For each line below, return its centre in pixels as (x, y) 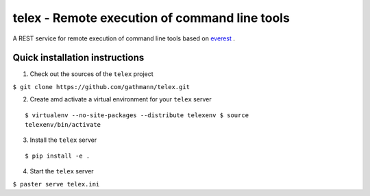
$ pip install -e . (58, 156)
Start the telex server (62, 171)
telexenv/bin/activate (63, 125)
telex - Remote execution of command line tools (151, 18)
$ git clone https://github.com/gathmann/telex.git (101, 87)
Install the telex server (63, 140)
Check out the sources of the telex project (91, 74)
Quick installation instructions (78, 58)
